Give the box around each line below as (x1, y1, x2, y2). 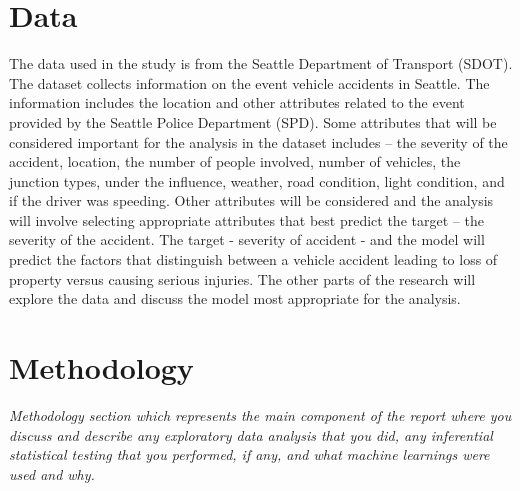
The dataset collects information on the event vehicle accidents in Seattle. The (9, 72, 490, 93)
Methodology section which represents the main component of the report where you (9, 404, 512, 425)
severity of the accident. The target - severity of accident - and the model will (9, 229, 485, 250)
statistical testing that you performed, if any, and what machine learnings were (9, 444, 490, 465)
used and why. (9, 463, 95, 484)
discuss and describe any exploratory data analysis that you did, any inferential (9, 424, 493, 445)
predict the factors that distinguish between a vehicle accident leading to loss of (9, 249, 498, 270)
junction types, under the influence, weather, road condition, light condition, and (9, 170, 505, 191)
